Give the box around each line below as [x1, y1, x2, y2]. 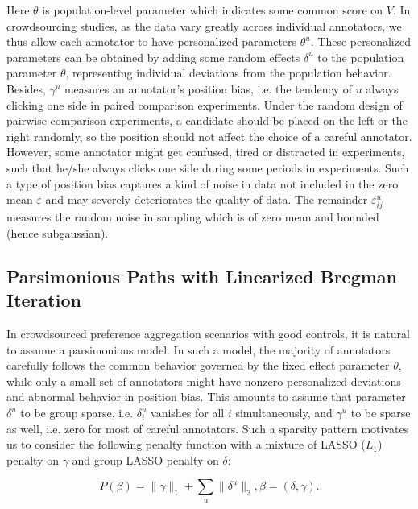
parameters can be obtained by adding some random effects [6, 48, 300, 65]
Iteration [6, 288, 81, 312]
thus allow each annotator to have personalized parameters [6, 33, 297, 50]
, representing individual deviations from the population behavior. [65, 64, 391, 81]
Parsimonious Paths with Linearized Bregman [6, 263, 398, 288]
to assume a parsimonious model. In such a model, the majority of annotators [6, 341, 391, 358]
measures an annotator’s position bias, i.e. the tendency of [64, 80, 353, 97]
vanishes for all [151, 404, 225, 421]
